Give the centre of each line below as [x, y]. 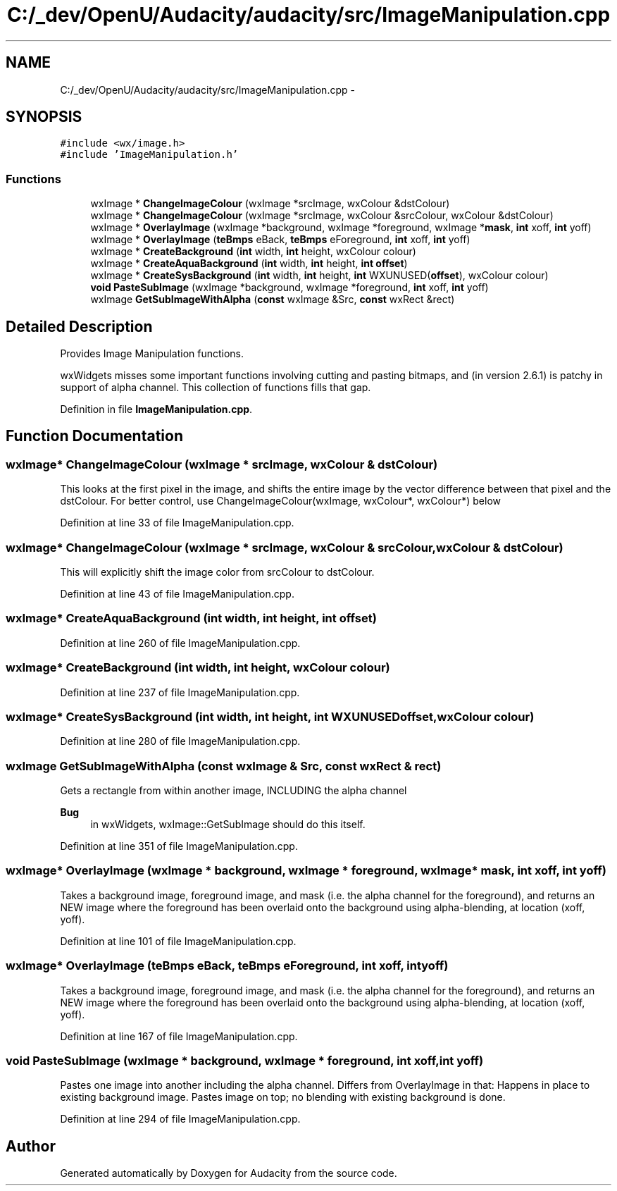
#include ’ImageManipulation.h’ [149, 155]
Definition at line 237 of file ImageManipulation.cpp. [180, 692]
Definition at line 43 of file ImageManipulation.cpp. [177, 594]
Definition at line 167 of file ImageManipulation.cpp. [179, 1036]
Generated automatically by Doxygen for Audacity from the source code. [229, 1173]
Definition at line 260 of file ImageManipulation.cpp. [180, 643]
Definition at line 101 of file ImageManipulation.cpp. [178, 941]
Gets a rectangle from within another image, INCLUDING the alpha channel [233, 790]
